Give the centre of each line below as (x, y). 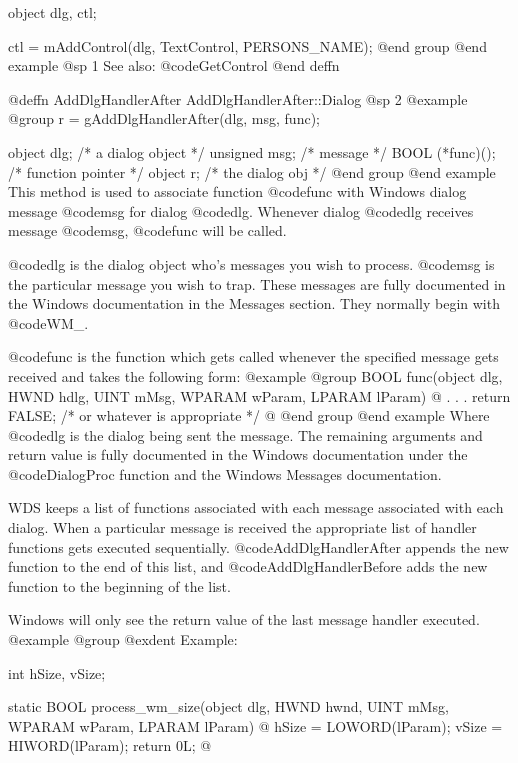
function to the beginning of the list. (119, 585)
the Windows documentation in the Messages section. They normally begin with (254, 303)
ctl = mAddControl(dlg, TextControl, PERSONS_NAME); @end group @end (247, 45)
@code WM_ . (48, 322)
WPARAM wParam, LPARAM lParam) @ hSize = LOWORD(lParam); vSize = (255, 725)
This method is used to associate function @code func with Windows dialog (237, 191)
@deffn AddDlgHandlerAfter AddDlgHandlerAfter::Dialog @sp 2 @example (238, 98)
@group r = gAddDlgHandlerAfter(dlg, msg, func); (164, 118)
